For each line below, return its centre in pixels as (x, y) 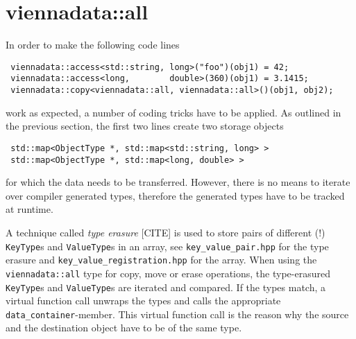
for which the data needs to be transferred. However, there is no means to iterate (178, 182)
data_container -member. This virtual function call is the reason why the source (177, 314)
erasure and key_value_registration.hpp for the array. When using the (161, 260)
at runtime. (29, 209)
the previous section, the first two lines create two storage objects (145, 126)
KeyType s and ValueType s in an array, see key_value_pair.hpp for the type (167, 246)
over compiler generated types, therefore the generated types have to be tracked (175, 195)
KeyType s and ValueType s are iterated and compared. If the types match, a (166, 287)
